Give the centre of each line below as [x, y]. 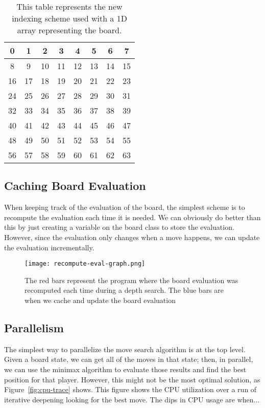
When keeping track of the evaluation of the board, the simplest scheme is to [125, 207]
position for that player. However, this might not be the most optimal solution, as [132, 379]
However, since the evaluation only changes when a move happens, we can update [132, 237]
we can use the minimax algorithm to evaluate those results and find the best [125, 369]
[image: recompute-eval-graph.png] [85, 264]
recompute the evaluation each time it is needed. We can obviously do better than [132, 217]
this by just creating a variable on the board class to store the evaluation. [119, 227]
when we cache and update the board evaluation [100, 300]
